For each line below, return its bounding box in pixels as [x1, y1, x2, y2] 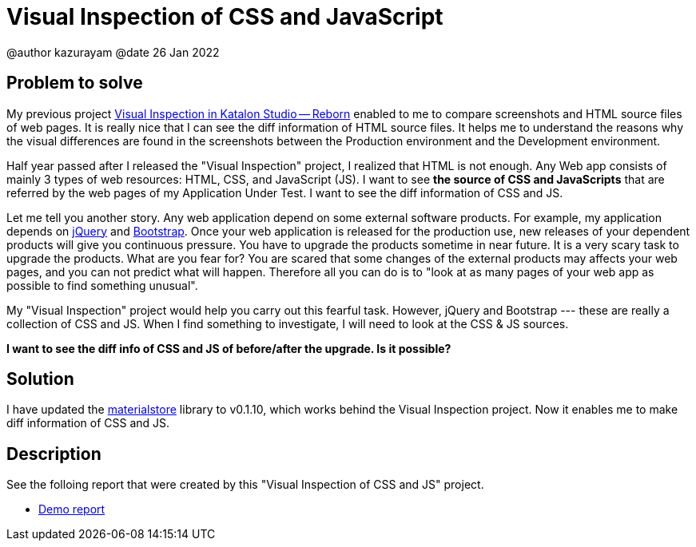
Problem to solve [6, 73, 143, 93]
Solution [6, 369, 74, 390]
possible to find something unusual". [6, 278, 198, 292]
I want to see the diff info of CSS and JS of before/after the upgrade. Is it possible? [6, 341, 451, 355]
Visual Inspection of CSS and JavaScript [6, 3, 443, 30]
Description [6, 443, 101, 464]
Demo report [38, 502, 105, 517]
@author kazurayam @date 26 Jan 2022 [6, 45, 220, 59]
